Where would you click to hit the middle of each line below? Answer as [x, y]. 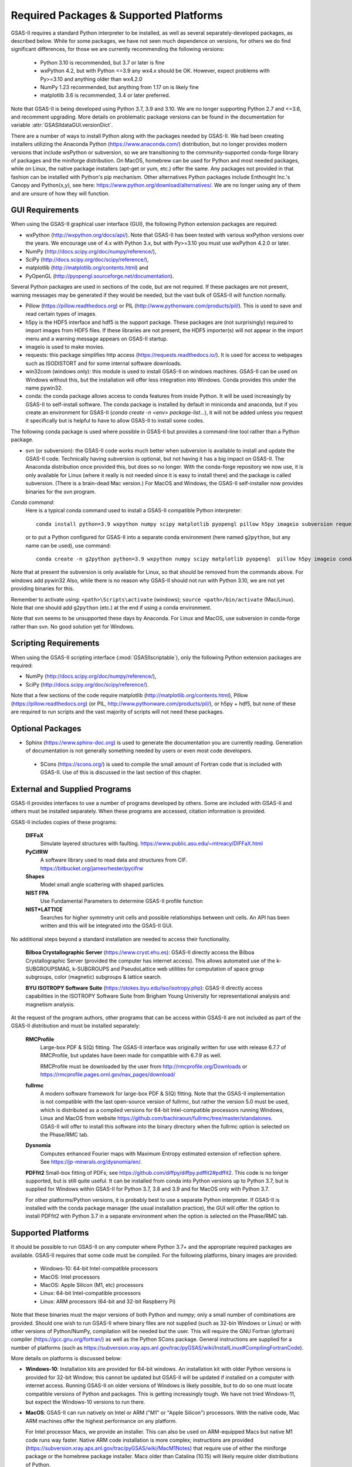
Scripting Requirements [55, 643]
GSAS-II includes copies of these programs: [64, 822]
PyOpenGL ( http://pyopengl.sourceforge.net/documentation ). [100, 276]
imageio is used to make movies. [65, 347]
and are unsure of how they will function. [60, 193]
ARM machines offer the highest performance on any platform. [101, 1421]
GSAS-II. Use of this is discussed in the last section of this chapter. [121, 772]
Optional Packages [46, 729]
